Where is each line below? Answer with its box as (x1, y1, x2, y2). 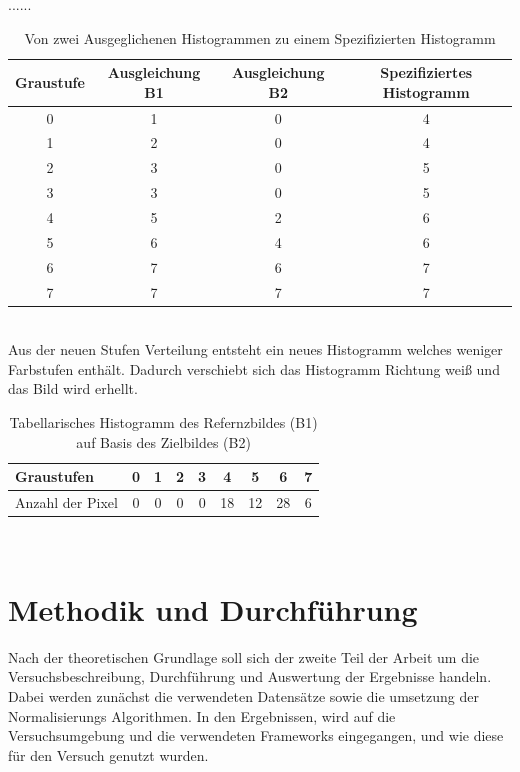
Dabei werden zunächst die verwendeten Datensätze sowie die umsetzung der (8, 686, 479, 707)
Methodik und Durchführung (8, 588, 418, 629)
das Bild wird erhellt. (8, 378, 138, 399)
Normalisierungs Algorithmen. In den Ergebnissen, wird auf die (8, 705, 396, 726)
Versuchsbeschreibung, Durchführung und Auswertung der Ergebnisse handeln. (8, 666, 492, 687)
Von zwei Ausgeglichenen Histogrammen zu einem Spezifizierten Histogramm (24, 27, 496, 48)
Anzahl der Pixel (15, 492, 118, 513)
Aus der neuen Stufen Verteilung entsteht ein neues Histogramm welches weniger (8, 339, 503, 360)
